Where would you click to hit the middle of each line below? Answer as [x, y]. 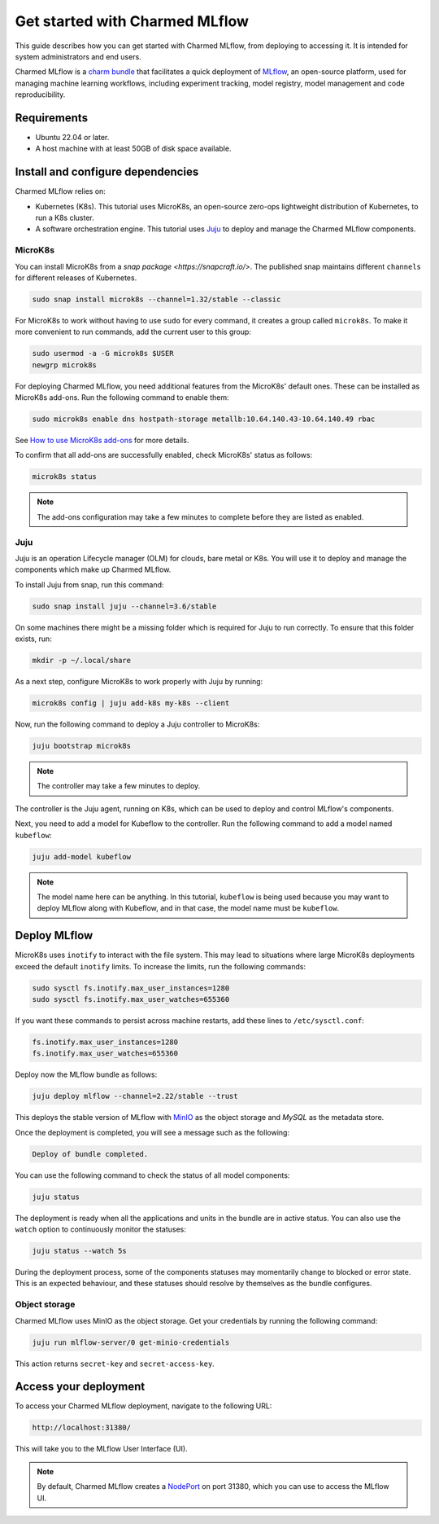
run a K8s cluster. [65, 218]
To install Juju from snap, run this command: [89, 584]
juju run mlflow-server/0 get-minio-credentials [131, 1342]
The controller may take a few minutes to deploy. [119, 786]
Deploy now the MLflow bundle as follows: [86, 1074]
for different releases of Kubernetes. [76, 278]
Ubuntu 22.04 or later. [72, 138]
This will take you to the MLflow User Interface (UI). [101, 1449]
